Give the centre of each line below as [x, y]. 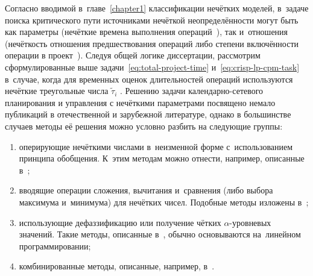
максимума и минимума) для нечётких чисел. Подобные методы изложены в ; [164, 202]
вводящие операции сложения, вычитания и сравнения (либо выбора [146, 190]
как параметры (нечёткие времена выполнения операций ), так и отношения [147, 32]
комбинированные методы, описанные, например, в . [117, 266]
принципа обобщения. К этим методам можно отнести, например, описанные [162, 158]
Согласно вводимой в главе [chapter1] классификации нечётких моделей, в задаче [157, 8]
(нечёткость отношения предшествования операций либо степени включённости [152, 43]
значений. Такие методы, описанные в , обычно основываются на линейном [160, 234]
